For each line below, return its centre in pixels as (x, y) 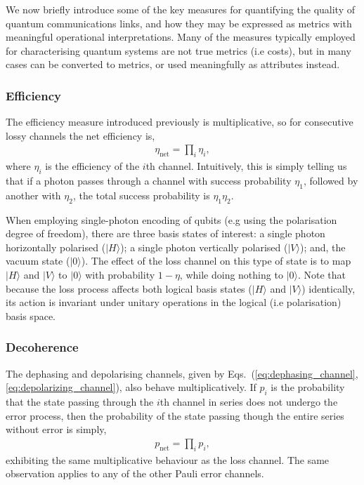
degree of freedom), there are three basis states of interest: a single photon (165, 233)
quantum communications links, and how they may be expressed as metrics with (179, 23)
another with (33, 195)
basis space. (31, 315)
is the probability (308, 387)
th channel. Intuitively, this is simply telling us (246, 166)
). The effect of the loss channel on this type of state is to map (216, 261)
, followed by (331, 180)
